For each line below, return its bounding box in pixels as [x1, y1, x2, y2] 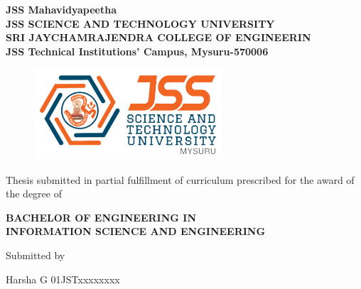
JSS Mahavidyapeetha [6, 2, 117, 16]
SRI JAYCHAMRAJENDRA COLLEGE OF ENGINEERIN [6, 30, 311, 45]
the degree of [6, 186, 62, 201]
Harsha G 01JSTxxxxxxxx [6, 271, 120, 286]
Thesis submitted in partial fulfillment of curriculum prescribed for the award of [6, 172, 355, 187]
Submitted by [6, 248, 65, 262]
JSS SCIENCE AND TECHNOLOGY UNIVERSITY [6, 16, 275, 31]
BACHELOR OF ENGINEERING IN [6, 209, 197, 224]
